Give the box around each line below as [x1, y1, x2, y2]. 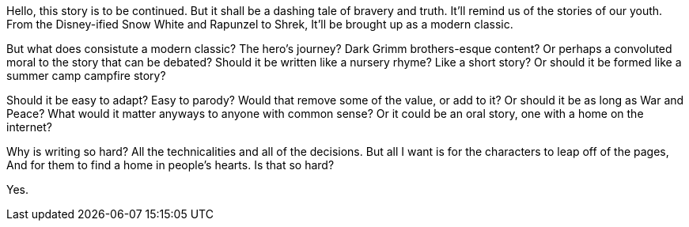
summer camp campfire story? [6, 69, 166, 82]
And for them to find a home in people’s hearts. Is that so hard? [6, 158, 335, 172]
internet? [6, 120, 52, 134]
